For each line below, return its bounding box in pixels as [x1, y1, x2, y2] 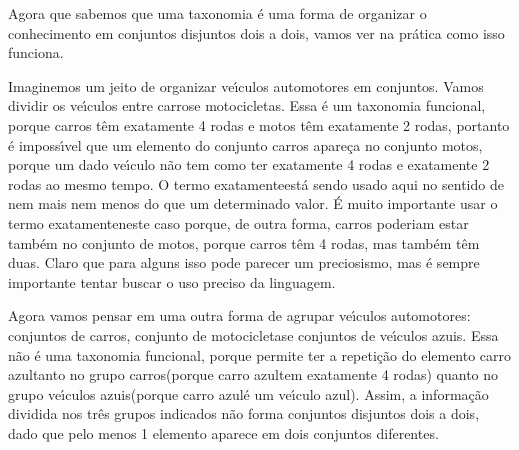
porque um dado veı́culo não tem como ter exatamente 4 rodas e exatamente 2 [8, 154, 490, 175]
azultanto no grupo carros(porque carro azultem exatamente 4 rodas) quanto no [8, 364, 499, 385]
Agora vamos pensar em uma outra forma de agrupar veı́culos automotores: [8, 305, 471, 326]
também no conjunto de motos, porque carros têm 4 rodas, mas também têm [8, 232, 480, 253]
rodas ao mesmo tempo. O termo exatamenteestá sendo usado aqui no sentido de [8, 173, 504, 194]
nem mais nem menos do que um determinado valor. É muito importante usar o [8, 193, 498, 214]
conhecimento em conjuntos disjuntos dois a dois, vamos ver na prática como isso [8, 22, 505, 43]
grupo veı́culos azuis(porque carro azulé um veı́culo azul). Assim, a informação [8, 383, 489, 404]
